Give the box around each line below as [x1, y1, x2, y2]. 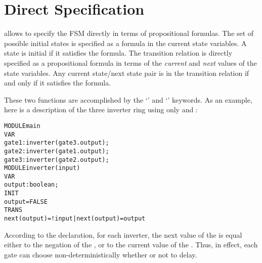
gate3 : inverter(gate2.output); [4, 156, 109, 163]
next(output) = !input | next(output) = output [4, 215, 146, 223]
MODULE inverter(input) [4, 164, 80, 172]
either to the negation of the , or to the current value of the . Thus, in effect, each [4, 239, 258, 250]
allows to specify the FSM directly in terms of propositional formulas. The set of [4, 28, 254, 38]
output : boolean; [4, 181, 59, 189]
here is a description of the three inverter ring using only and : [4, 104, 198, 115]
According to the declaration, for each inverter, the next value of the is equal [4, 229, 242, 240]
